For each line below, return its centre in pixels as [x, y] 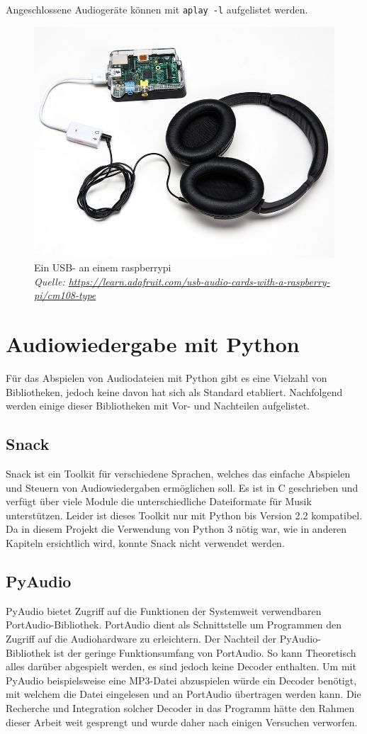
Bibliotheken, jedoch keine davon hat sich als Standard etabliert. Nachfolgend [174, 391]
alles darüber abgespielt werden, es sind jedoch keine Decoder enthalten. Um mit [181, 666]
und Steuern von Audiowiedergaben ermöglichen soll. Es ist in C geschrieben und [182, 487]
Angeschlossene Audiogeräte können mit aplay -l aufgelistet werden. [157, 9]
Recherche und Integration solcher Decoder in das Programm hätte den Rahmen [180, 708]
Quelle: [50, 281]
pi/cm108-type [65, 295]
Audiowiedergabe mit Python [153, 344]
